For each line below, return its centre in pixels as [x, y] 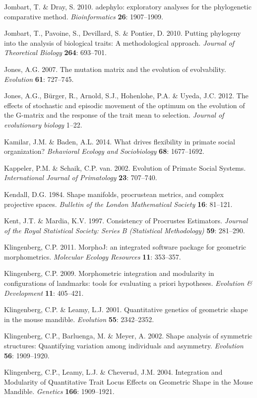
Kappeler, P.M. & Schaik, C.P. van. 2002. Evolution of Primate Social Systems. [125, 167]
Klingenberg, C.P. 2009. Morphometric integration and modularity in [109, 273]
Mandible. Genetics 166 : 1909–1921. [59, 391]
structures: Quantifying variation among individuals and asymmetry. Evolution [124, 346]
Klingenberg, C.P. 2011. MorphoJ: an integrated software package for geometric [125, 247]
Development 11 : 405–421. [44, 293]
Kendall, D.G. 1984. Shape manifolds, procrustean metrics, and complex [114, 194]
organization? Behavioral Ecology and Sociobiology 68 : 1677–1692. [104, 151]
